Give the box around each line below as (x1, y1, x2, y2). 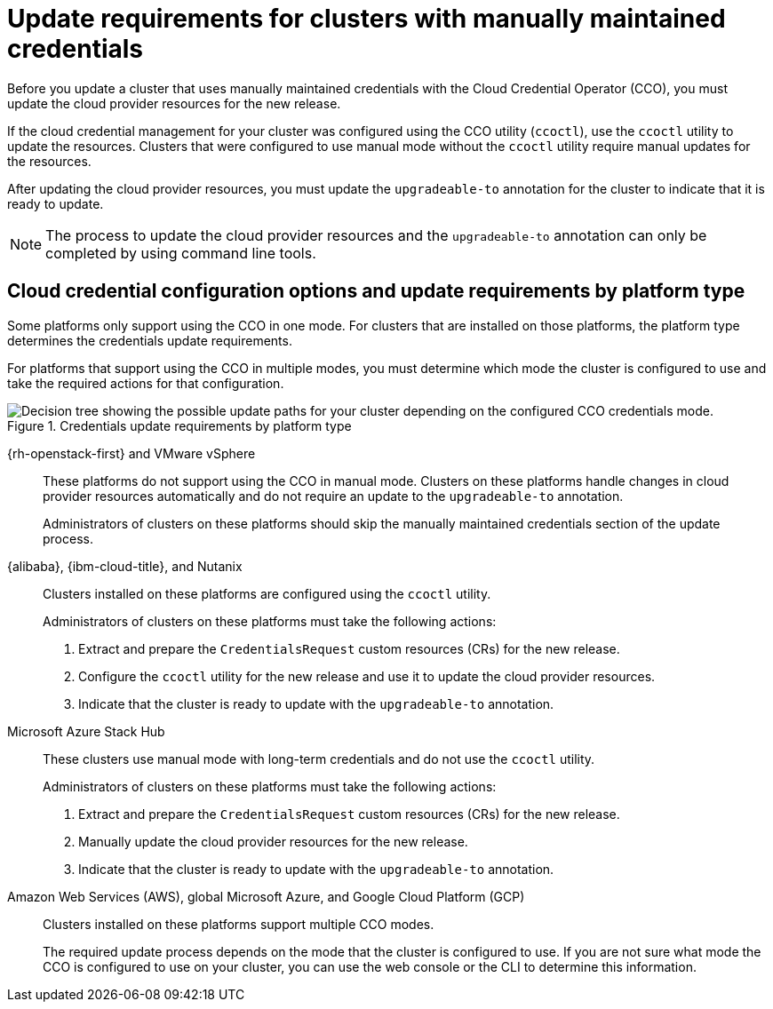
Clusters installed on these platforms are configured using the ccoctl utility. (43, 585, 491, 601)
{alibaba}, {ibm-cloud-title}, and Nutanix (7, 558, 243, 574)
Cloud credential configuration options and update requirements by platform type (7, 280, 745, 303)
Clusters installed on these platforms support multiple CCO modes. (43, 916, 434, 932)
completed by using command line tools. (45, 243, 316, 262)
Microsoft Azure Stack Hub (7, 723, 165, 739)
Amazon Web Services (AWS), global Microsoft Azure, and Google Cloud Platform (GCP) (7, 888, 525, 904)
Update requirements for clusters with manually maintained (7, 4, 726, 34)
